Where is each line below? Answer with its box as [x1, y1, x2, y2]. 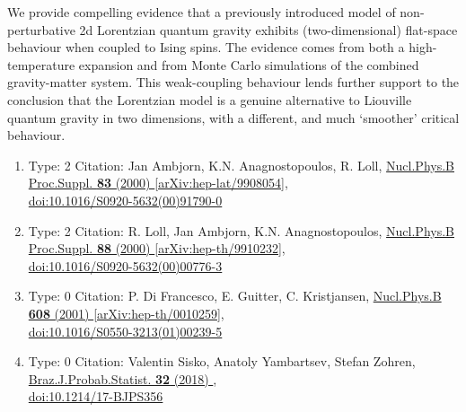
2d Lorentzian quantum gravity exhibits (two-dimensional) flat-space [79, 20, 458, 39]
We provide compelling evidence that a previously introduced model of [7, 3, 396, 21]
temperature [7, 55, 75, 74]
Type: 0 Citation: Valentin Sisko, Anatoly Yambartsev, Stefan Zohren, [28, 352, 416, 371]
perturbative [7, 20, 75, 39]
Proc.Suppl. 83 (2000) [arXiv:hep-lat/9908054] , [28, 173, 288, 192]
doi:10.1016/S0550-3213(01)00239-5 [28, 321, 223, 340]
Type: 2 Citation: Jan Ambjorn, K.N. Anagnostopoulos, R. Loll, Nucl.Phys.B [28, 155, 454, 174]
